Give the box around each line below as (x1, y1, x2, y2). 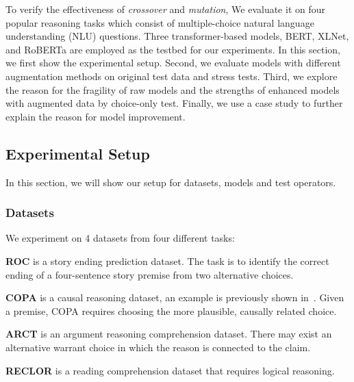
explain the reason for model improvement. (5, 109, 186, 123)
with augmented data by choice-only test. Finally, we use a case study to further (5, 96, 343, 110)
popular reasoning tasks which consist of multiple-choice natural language (5, 15, 314, 29)
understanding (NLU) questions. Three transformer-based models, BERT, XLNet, (5, 29, 349, 43)
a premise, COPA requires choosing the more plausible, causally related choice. (5, 303, 337, 318)
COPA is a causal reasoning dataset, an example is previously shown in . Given (5, 290, 344, 305)
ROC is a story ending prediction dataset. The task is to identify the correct (5, 253, 329, 268)
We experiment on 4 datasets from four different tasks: (5, 231, 235, 245)
